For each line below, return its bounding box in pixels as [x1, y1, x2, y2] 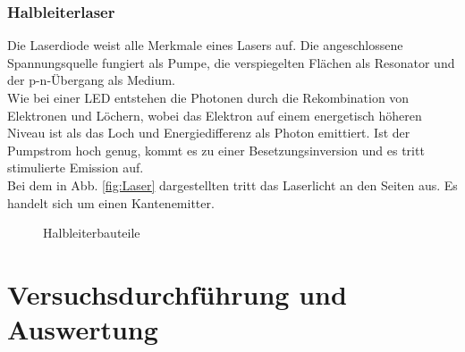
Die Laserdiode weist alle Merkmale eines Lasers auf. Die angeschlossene [7, 36, 403, 54]
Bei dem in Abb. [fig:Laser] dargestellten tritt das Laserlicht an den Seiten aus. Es [7, 175, 458, 194]
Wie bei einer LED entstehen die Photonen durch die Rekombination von [7, 88, 410, 106]
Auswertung [7, 311, 158, 348]
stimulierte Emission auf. [7, 158, 144, 177]
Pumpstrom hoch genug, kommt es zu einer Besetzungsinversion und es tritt [7, 140, 425, 159]
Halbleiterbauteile [43, 223, 140, 242]
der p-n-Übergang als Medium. [7, 71, 176, 89]
